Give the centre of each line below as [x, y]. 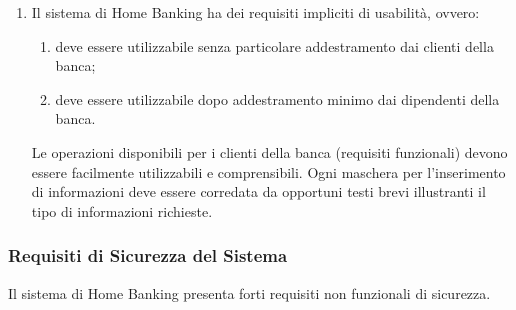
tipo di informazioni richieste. [122, 210]
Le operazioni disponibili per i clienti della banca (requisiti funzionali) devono [269, 151]
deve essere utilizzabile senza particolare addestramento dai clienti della [274, 45]
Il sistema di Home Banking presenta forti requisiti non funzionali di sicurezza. [249, 292]
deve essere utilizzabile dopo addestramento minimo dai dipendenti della [277, 98]
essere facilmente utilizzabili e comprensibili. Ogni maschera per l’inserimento [268, 171]
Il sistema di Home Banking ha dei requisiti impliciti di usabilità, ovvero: [255, 12]
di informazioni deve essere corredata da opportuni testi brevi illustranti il [258, 191]
